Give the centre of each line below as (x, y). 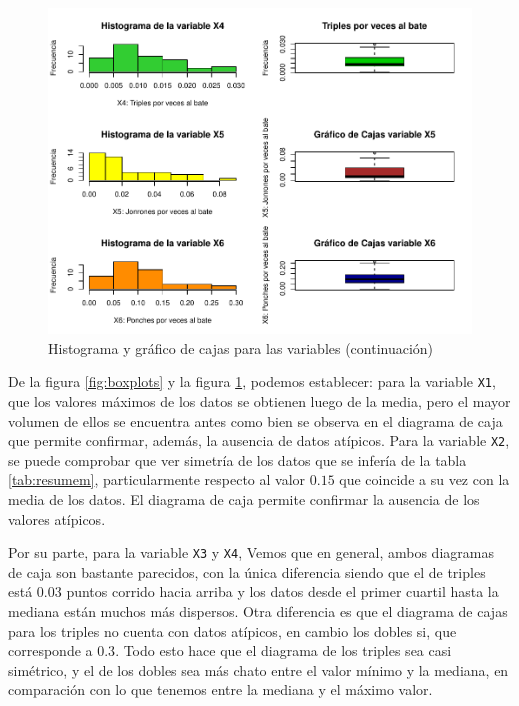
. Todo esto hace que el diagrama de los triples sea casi (283, 650)
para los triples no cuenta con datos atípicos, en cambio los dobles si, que (232, 630)
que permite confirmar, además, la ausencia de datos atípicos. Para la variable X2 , (259, 440)
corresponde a (50, 650)
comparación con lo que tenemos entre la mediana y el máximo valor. (220, 689)
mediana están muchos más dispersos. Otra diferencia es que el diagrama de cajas (258, 611)
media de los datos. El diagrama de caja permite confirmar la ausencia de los (244, 499)
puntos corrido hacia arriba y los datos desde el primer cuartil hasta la (282, 591)
